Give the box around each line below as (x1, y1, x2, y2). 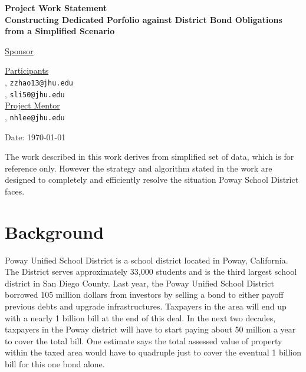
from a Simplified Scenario (5, 25, 115, 37)
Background (5, 219, 104, 243)
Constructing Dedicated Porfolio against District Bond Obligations (5, 13, 282, 25)
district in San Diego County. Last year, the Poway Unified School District (5, 276, 274, 289)
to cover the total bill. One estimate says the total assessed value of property (5, 334, 282, 347)
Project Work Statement (5, 2, 107, 14)
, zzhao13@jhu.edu (5, 75, 73, 88)
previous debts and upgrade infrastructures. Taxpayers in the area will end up (5, 300, 287, 312)
